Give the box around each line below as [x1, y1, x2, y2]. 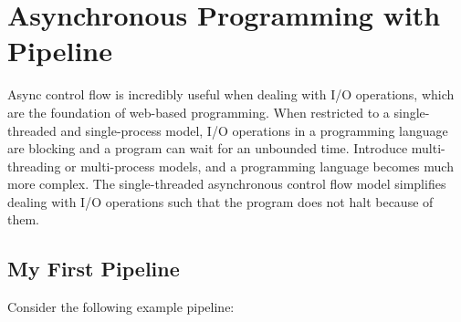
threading [7, 156, 61, 175]
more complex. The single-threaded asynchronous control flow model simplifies [7, 174, 446, 193]
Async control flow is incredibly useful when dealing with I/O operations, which [7, 85, 455, 104]
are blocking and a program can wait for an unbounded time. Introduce [7, 139, 408, 158]
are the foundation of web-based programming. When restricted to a [7, 102, 390, 121]
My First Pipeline [7, 254, 180, 283]
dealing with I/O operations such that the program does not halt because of [7, 192, 434, 211]
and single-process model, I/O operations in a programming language [60, 120, 448, 140]
